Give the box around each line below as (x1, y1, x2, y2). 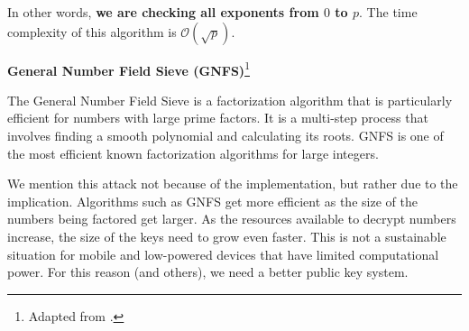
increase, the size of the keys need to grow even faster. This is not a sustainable (7, 227, 446, 245)
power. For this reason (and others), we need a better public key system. (7, 262, 409, 281)
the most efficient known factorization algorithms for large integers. (7, 143, 379, 162)
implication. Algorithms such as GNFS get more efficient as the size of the (7, 191, 418, 210)
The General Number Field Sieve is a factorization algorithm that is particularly (7, 90, 453, 109)
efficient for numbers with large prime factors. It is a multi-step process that (7, 108, 428, 127)
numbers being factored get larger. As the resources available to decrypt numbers (7, 209, 456, 228)
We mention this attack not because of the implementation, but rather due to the (7, 174, 458, 193)
